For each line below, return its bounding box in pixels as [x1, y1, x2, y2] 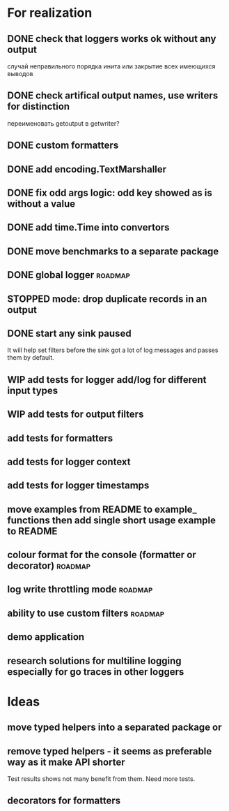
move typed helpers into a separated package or [7, 722, 222, 733]
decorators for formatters [7, 795, 121, 807]
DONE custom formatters [7, 140, 119, 152]
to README [7, 525, 58, 537]
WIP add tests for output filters [7, 409, 144, 421]
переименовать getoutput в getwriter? [7, 119, 120, 127]
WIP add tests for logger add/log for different [7, 374, 207, 386]
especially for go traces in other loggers [7, 666, 184, 678]
